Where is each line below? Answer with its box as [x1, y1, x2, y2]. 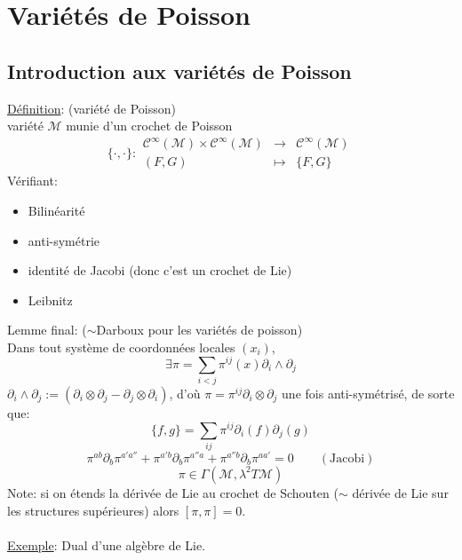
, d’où [169, 383, 201, 402]
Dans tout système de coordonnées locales [7, 337, 235, 356]
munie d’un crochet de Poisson [66, 116, 233, 135]
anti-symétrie [28, 231, 100, 249]
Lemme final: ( [7, 320, 87, 339]
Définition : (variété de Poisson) [7, 99, 176, 117]
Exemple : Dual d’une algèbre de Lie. [7, 535, 206, 554]
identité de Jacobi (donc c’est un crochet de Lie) [28, 261, 292, 280]
